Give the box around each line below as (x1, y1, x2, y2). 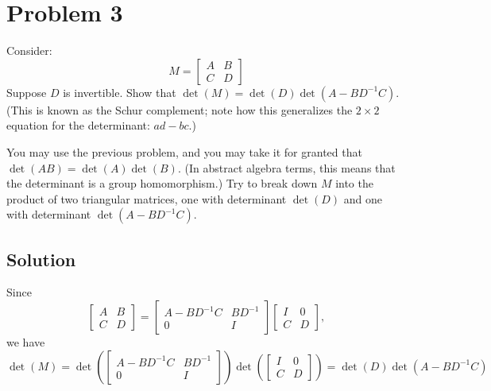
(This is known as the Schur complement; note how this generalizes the (6, 101, 353, 118)
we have (6, 334, 45, 350)
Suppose (6, 83, 47, 100)
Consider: (6, 42, 52, 59)
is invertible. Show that (63, 83, 176, 100)
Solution (6, 246, 76, 271)
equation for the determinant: (6, 117, 150, 134)
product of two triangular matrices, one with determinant (6, 190, 287, 207)
